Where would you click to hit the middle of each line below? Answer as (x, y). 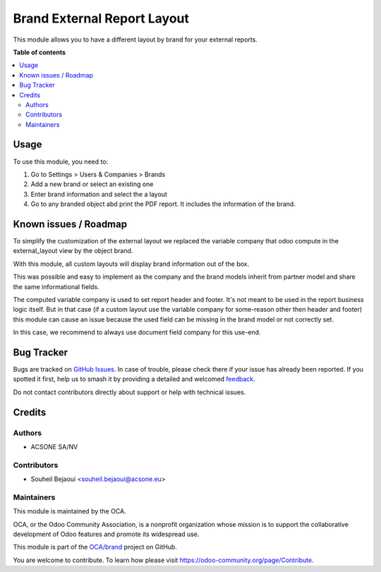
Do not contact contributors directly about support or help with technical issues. (129, 392)
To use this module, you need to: (61, 162)
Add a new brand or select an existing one (92, 184)
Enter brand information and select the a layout (99, 194)
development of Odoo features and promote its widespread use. (106, 534)
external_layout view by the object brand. (73, 251)
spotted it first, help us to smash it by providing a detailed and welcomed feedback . (134, 379)
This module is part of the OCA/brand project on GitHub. (95, 547)
